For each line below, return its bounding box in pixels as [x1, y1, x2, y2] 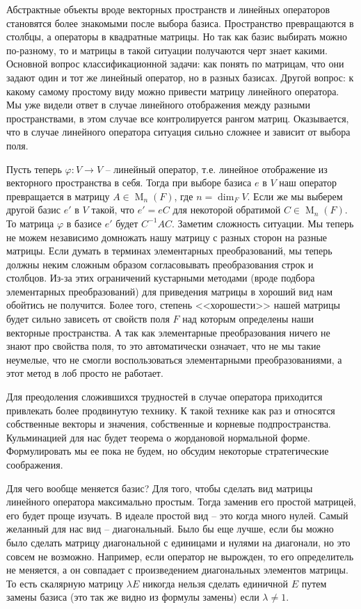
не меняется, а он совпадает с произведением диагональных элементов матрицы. [6, 562, 348, 577]
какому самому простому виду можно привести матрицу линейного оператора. [6, 83, 339, 98]
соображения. [6, 457, 63, 471]
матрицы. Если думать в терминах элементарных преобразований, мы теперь [6, 243, 332, 258]
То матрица [6, 216, 54, 230]
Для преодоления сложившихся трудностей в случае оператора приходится [6, 389, 323, 404]
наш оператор [279, 175, 337, 190]
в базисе [66, 216, 102, 230]
